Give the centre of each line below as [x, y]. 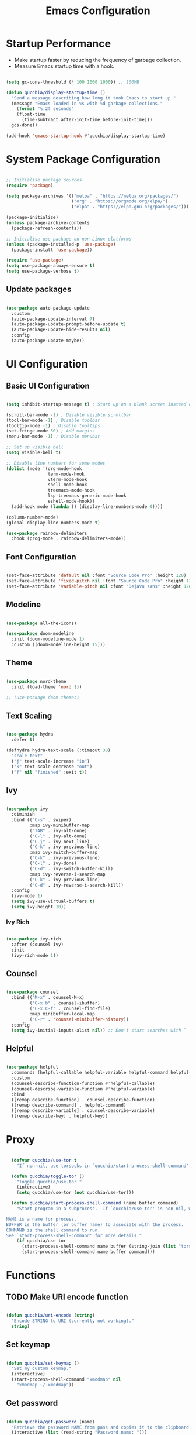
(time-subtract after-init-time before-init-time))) [87, 120]
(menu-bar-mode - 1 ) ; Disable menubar [53, 437]
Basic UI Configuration [48, 385]
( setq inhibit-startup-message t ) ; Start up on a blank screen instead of [100, 404]
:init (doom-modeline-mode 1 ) [48, 639]
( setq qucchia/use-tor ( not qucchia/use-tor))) [75, 1193]
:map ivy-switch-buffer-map [64, 853]
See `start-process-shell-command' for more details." [74, 1235]
